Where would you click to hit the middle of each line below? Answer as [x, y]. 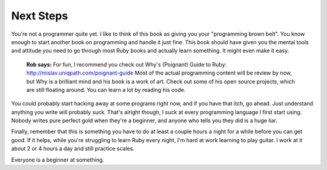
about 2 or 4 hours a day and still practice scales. [73, 149]
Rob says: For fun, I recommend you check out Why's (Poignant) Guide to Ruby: [127, 64]
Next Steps [40, 16]
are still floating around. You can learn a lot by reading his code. [106, 90]
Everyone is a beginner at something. [58, 160]
